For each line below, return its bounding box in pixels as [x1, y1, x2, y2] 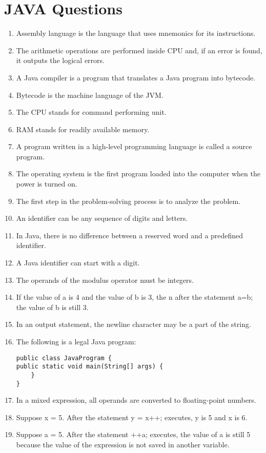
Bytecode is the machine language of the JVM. [16, 89, 163, 100]
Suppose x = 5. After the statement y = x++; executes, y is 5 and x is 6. [16, 411, 248, 422]
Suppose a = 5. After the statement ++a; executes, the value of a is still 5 [16, 429, 251, 440]
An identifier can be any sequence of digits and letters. [16, 213, 188, 223]
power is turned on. [16, 178, 77, 189]
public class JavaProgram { [16, 354, 112, 362]
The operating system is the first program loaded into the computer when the [16, 168, 260, 179]
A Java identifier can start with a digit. [16, 257, 140, 268]
